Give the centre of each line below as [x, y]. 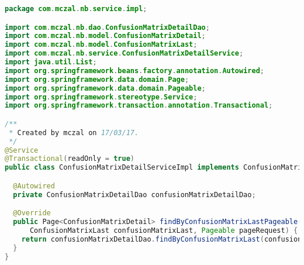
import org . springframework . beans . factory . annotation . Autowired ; [134, 70]
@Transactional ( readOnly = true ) [70, 159]
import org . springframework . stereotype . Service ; [101, 97]
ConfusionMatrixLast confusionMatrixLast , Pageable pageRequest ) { [164, 230]
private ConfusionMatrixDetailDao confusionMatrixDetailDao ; [134, 195]
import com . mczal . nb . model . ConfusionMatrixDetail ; [105, 36]
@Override [32, 213]
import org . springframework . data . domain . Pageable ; [105, 88]
